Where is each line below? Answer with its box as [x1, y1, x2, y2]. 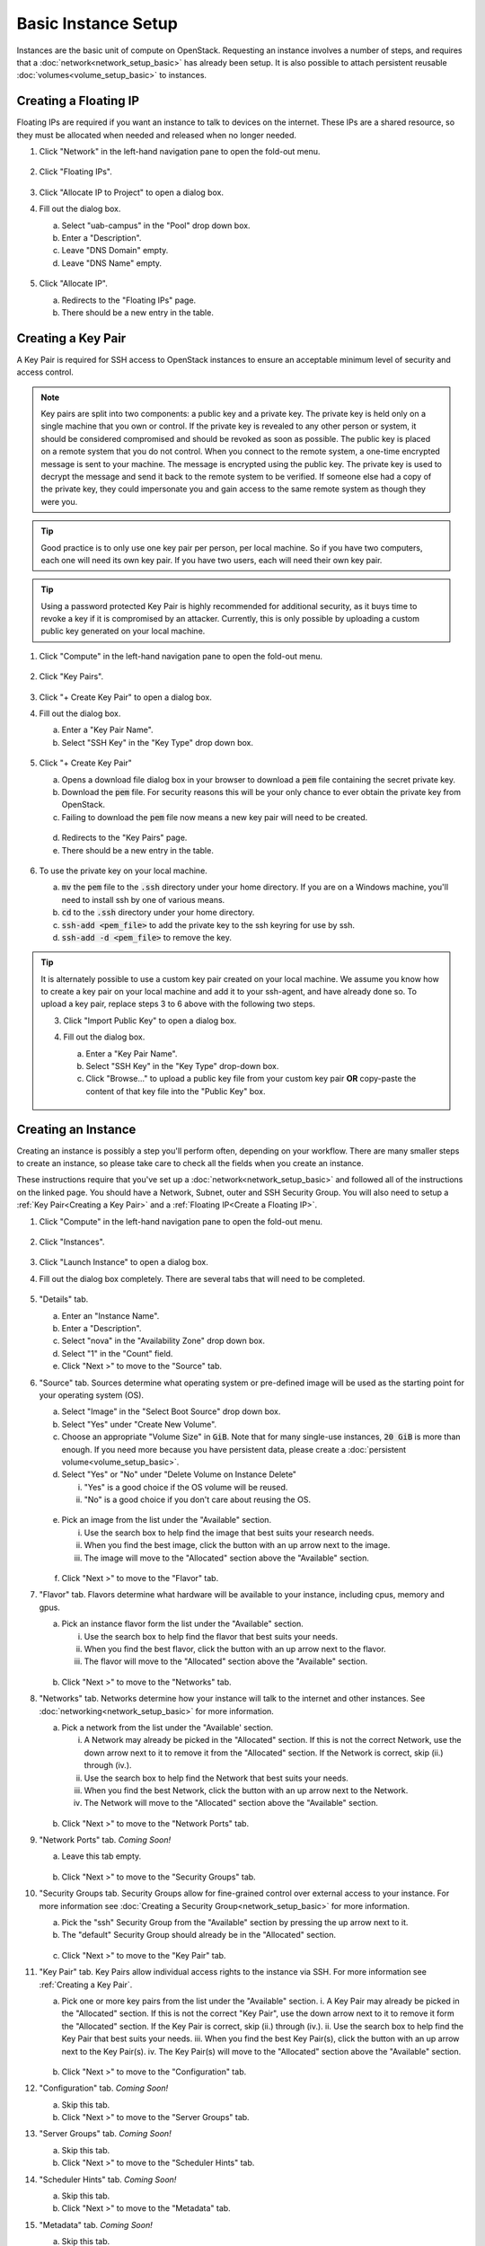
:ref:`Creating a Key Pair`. [39, 1979, 133, 1990]
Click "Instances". [39, 1236, 105, 1248]
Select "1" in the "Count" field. [61, 1348, 173, 1358]
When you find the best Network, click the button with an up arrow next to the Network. [84, 1784, 409, 1796]
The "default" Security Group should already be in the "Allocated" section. [61, 1930, 337, 1941]
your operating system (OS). [39, 1389, 144, 1401]
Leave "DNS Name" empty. [61, 257, 162, 269]
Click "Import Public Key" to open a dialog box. [63, 1015, 237, 1026]
